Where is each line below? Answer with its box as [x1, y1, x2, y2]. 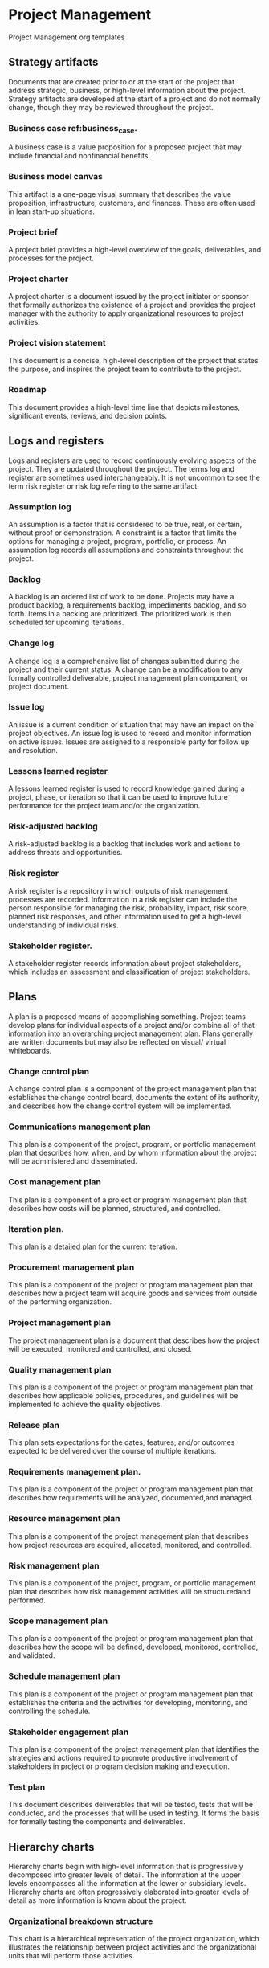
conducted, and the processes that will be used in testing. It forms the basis [8, 1808, 259, 1818]
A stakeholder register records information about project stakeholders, [8, 958, 242, 968]
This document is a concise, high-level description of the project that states [8, 355, 259, 365]
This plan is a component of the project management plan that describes [8, 1531, 249, 1540]
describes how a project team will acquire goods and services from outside [8, 1288, 258, 1299]
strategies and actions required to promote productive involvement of [8, 1753, 238, 1762]
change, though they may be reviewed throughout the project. [8, 102, 214, 112]
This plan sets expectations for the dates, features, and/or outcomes [8, 1438, 235, 1447]
